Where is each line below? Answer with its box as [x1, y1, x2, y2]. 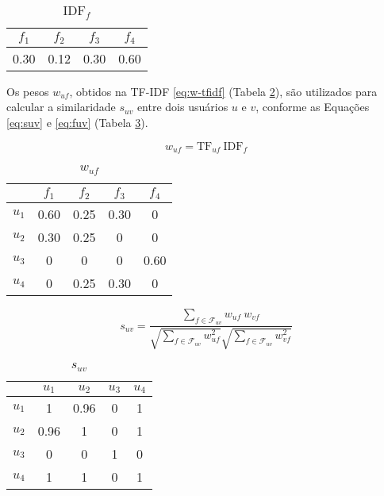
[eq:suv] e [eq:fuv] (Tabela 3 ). [6, 114, 148, 131]
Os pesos [6, 83, 49, 99]
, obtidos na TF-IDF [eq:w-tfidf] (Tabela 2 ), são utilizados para [69, 83, 378, 99]
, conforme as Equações [255, 98, 370, 115]
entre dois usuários [136, 98, 228, 115]
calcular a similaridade [6, 98, 116, 115]
